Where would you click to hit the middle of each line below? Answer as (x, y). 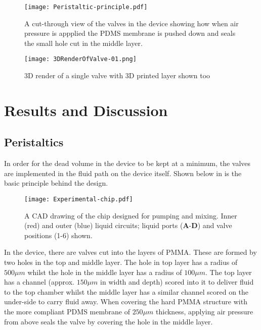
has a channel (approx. (39, 282)
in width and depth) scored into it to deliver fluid (177, 282)
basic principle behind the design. (56, 183)
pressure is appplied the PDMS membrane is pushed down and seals (130, 33)
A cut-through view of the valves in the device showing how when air (132, 23)
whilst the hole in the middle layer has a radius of (105, 272)
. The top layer (229, 272)
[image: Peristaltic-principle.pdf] (86, 7)
